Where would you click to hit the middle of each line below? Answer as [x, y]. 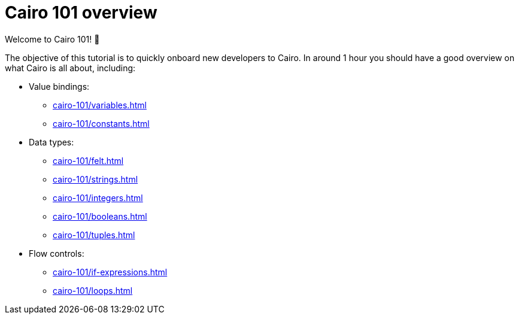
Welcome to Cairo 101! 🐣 [52, 39]
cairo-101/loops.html [93, 290]
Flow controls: [57, 253]
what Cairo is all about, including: [70, 68]
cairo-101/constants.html [101, 123]
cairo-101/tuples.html [94, 235]
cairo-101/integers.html [98, 198]
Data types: [51, 142]
